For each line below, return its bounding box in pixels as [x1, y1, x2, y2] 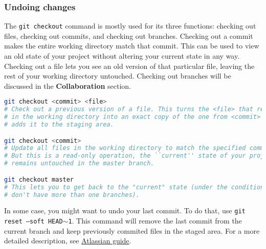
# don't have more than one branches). [4, 191, 140, 198]
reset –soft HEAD [4, 218, 63, 226]
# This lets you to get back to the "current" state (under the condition [4, 183, 264, 191]
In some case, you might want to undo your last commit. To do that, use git [4, 205, 246, 216]
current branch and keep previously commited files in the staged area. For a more [4, 225, 260, 236]
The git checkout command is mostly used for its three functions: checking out [4, 20, 256, 31]
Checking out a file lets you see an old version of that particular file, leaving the [4, 60, 255, 71]
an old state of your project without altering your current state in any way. [4, 51, 240, 61]
